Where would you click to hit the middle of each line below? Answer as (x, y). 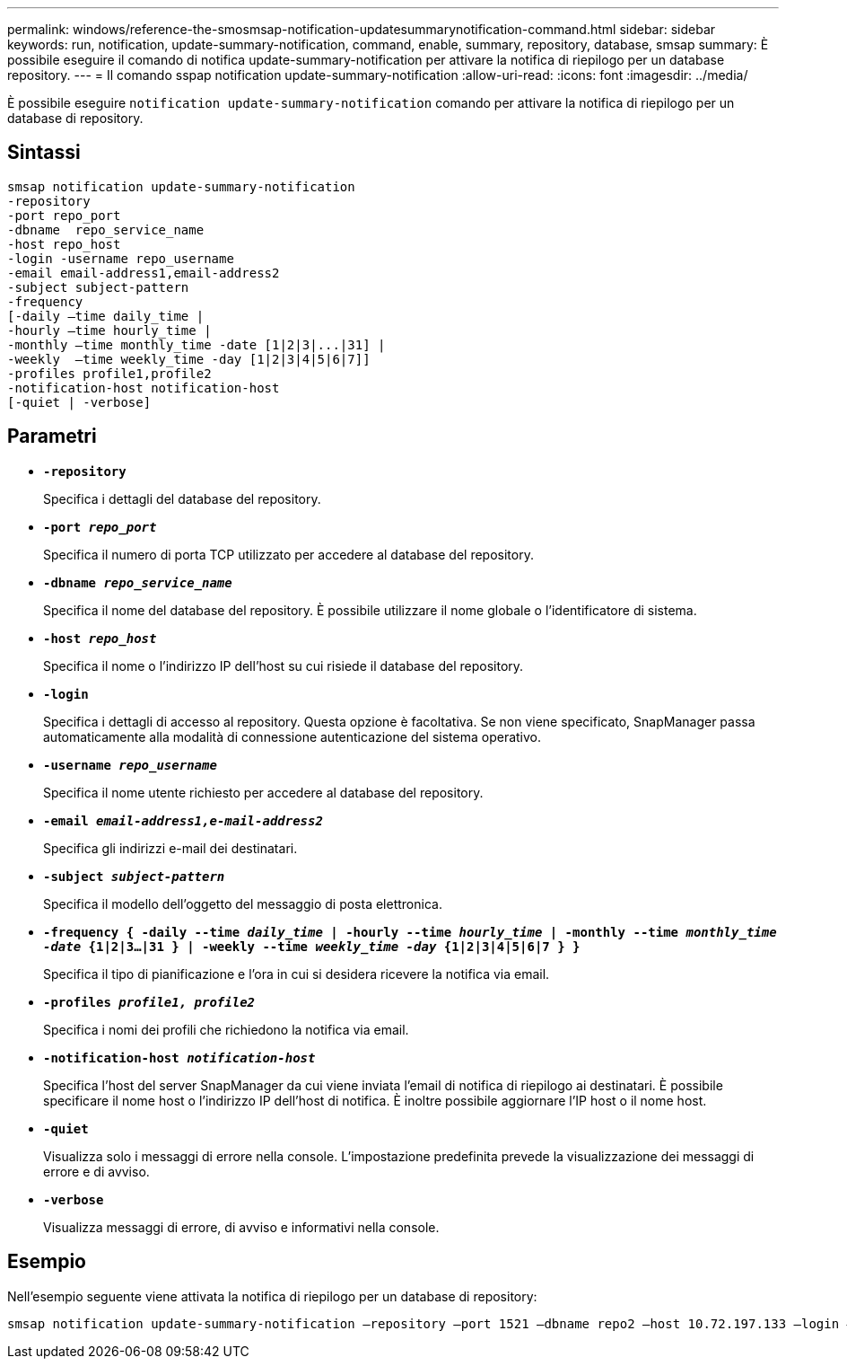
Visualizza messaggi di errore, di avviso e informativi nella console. (241, 1227)
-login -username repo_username (121, 258)
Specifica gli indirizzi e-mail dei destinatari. (170, 848)
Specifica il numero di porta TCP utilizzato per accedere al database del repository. (288, 554)
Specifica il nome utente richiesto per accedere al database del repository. (263, 792)
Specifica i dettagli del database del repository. (182, 498)
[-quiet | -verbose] (79, 402)
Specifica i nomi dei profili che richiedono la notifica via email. (226, 1029)
